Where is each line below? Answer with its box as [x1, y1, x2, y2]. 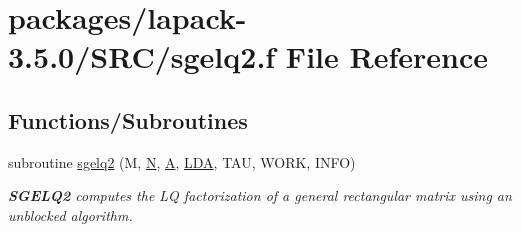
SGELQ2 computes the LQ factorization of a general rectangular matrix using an [8, 185, 512, 206]
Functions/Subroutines [8, 104, 248, 135]
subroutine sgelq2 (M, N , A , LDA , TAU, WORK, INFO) [8, 151, 356, 172]
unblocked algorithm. [8, 204, 133, 225]
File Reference [285, 36, 488, 77]
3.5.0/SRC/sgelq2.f [8, 36, 276, 77]
